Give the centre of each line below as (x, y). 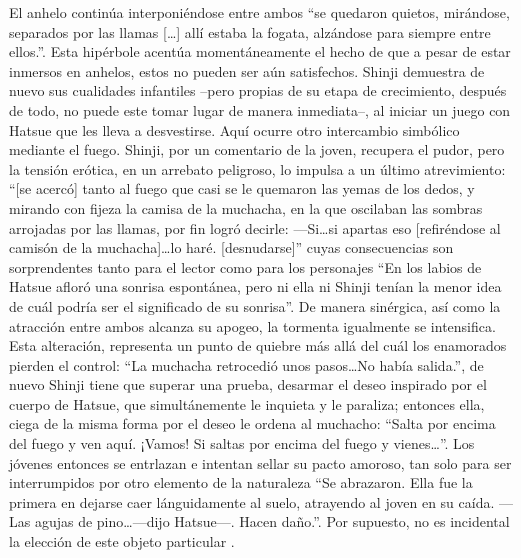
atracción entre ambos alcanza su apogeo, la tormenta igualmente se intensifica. (252, 325)
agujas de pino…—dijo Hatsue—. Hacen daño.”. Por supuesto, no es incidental (272, 521)
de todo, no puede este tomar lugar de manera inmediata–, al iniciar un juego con (260, 109)
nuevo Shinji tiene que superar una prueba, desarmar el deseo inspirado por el (248, 384)
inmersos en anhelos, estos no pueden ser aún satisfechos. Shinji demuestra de (247, 70)
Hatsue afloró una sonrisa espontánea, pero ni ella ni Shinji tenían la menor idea (255, 286)
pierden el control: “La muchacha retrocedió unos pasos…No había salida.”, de (246, 364)
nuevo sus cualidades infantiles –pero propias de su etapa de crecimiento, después (258, 90)
